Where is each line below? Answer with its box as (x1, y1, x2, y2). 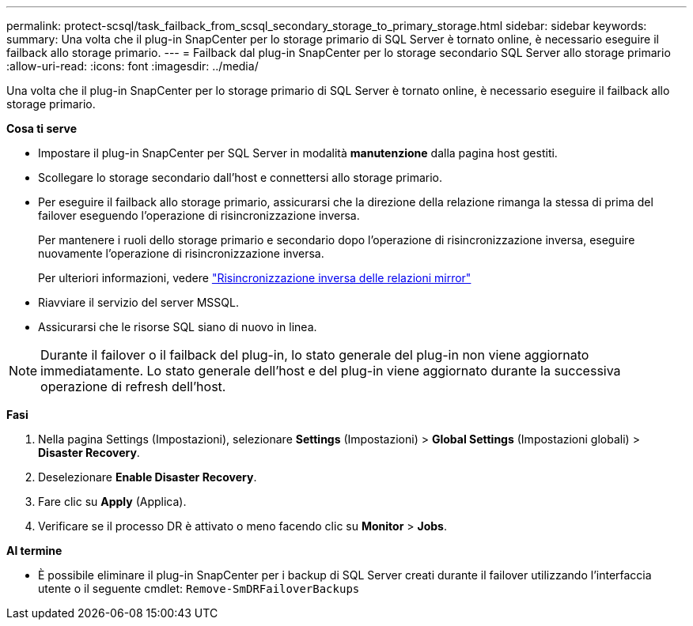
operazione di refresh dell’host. (40, 379, 226, 394)
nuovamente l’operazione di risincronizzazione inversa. (38, 247, 324, 260)
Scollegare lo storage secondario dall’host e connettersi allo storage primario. (38, 171, 443, 184)
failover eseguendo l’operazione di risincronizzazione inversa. (38, 209, 360, 222)
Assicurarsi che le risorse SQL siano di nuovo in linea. (38, 320, 317, 334)
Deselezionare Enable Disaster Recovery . (38, 470, 257, 484)
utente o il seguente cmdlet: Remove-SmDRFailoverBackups (38, 582, 360, 595)
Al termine (6, 544, 62, 557)
